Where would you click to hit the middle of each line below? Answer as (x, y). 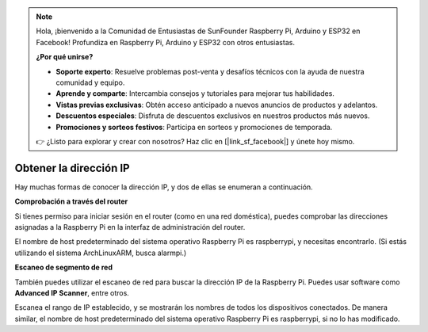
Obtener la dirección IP (72, 168)
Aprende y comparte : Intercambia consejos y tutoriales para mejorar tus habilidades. (195, 93)
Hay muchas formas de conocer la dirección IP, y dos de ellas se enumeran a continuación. (164, 187)
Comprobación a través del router (71, 201)
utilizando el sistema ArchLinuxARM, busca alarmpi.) (101, 253)
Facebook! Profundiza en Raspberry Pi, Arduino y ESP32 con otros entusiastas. (165, 42)
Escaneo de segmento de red (64, 267)
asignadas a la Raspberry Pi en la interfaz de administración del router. (130, 227)
